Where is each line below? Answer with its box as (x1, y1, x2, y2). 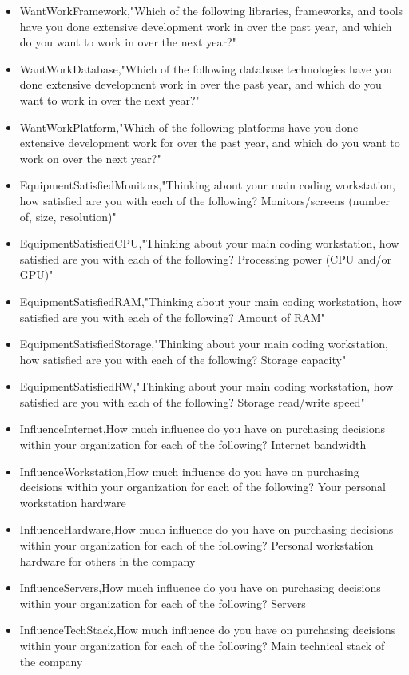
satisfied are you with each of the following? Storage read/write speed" (19, 393, 365, 410)
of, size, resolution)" (19, 208, 117, 224)
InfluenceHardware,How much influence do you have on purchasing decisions (19, 521, 394, 538)
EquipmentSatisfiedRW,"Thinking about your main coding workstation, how (19, 378, 394, 395)
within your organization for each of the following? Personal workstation (19, 537, 374, 554)
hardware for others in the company (19, 552, 196, 569)
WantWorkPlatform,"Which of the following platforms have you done (19, 118, 359, 135)
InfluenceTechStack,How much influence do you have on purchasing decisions (19, 621, 396, 638)
